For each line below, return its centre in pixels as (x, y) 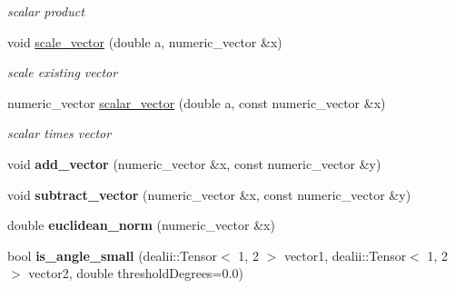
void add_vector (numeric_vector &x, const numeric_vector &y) (194, 163)
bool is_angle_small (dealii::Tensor (113, 255)
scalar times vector (59, 133)
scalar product (46, 11)
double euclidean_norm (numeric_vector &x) (141, 225)
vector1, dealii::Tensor (345, 255)
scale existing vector (63, 72)
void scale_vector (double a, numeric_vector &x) (145, 41)
